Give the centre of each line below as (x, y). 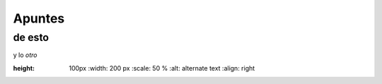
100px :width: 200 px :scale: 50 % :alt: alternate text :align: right (162, 68)
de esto (31, 37)
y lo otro (25, 55)
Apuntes (39, 18)
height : (24, 68)
